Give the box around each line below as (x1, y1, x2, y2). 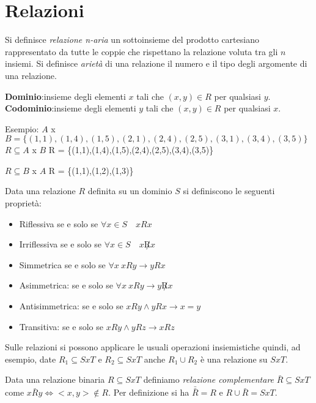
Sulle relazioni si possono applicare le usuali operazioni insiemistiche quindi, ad (5, 341, 301, 353)
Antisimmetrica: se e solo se (19, 299, 123, 312)
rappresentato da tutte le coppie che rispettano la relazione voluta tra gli (5, 45, 278, 58)
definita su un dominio (87, 184, 172, 197)
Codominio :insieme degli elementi (5, 102, 136, 115)
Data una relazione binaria (5, 373, 105, 386)
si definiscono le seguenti (183, 184, 275, 197)
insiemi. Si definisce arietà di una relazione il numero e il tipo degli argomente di (5, 57, 307, 70)
